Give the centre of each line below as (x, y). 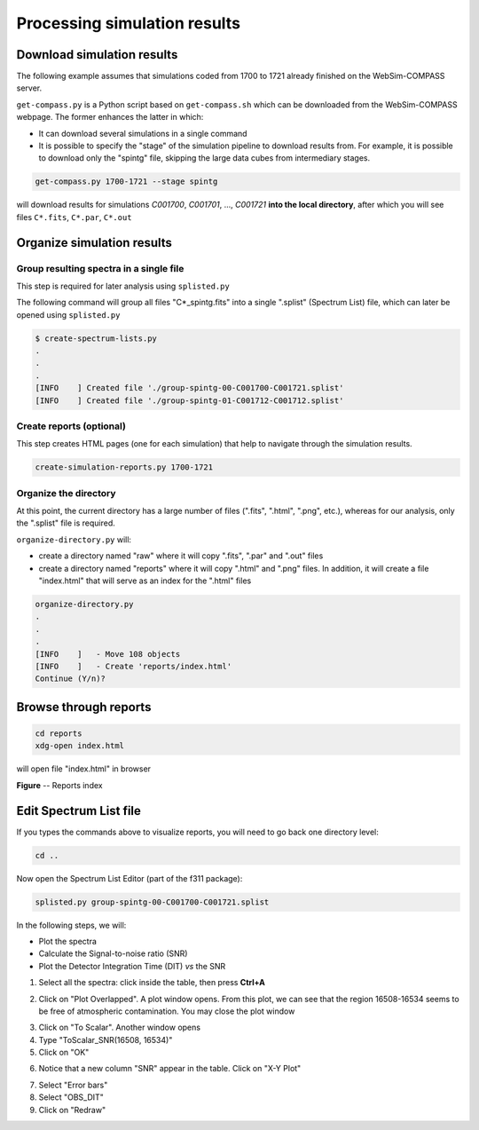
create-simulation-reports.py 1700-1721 (124, 467)
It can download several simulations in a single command (143, 133)
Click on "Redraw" (72, 1110)
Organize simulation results (94, 243)
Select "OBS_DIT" (71, 1097)
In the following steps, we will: (71, 925)
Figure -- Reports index (59, 785)
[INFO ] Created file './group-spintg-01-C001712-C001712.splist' (189, 400)
